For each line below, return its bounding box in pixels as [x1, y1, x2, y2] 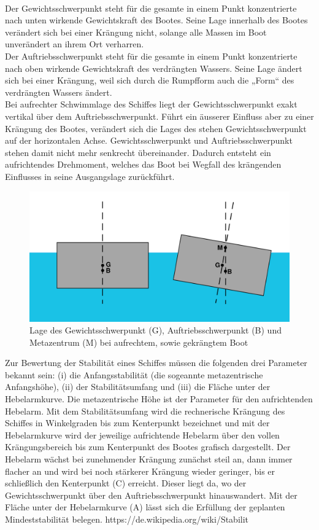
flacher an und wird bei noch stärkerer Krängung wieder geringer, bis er [5, 464, 275, 477]
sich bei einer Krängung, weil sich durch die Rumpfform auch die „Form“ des [5, 74, 294, 87]
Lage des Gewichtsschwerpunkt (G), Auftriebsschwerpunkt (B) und [29, 324, 282, 337]
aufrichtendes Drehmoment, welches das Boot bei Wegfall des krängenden [5, 158, 282, 171]
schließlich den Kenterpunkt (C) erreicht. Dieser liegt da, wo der [5, 477, 247, 489]
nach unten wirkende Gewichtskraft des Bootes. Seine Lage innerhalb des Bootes [5, 14, 308, 26]
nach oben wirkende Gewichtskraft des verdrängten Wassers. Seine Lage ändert [5, 61, 302, 74]
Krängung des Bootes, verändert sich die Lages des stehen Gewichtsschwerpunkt [5, 122, 307, 134]
